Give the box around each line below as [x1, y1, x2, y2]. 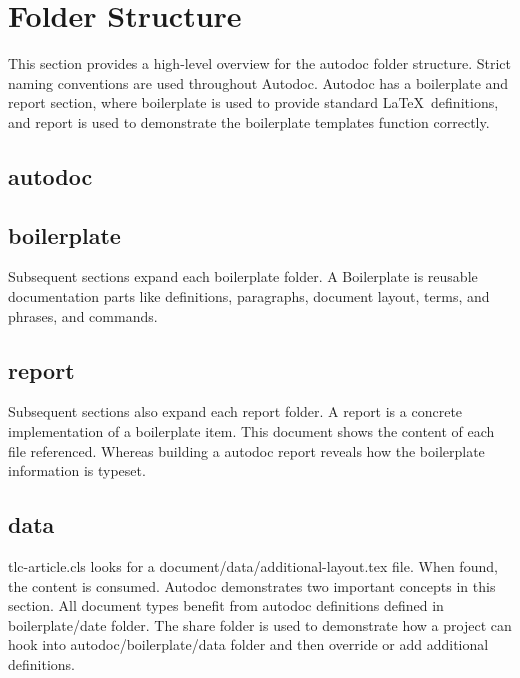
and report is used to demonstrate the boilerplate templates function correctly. [8, 111, 490, 132]
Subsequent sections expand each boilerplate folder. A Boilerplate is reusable [8, 266, 478, 287]
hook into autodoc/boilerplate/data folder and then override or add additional [8, 634, 489, 655]
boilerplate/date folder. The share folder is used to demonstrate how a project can [8, 614, 512, 635]
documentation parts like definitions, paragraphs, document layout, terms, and [8, 286, 490, 307]
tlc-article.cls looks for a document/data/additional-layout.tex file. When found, [8, 556, 498, 577]
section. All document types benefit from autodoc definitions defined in [8, 595, 444, 616]
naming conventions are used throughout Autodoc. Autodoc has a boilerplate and [8, 72, 509, 93]
